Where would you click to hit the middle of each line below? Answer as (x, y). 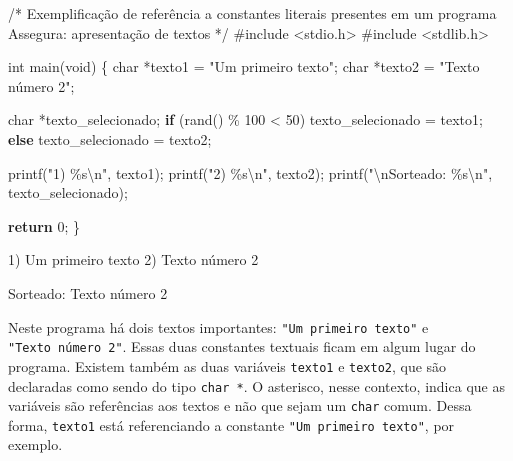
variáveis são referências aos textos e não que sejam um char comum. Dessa (240, 405)
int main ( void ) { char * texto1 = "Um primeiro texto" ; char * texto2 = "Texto (244, 66)
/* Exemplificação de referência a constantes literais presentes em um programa (252, 13)
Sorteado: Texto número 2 (88, 292)
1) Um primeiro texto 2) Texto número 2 (133, 259)
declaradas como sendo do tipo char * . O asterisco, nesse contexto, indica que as (256, 385)
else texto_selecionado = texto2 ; (110, 138)
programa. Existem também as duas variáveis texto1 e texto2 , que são (227, 365)
